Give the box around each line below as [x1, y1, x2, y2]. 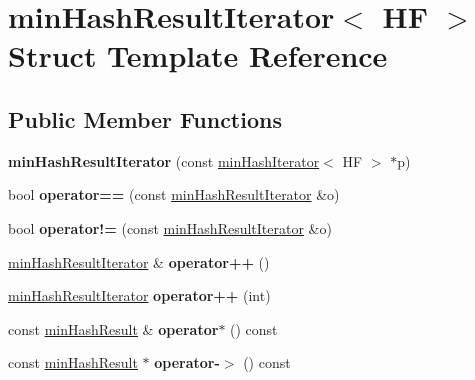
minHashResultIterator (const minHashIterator [8, 150, 320, 171]
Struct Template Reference [8, 35, 388, 76]
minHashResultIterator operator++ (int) [8, 285, 271, 306]
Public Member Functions [8, 103, 282, 134]
